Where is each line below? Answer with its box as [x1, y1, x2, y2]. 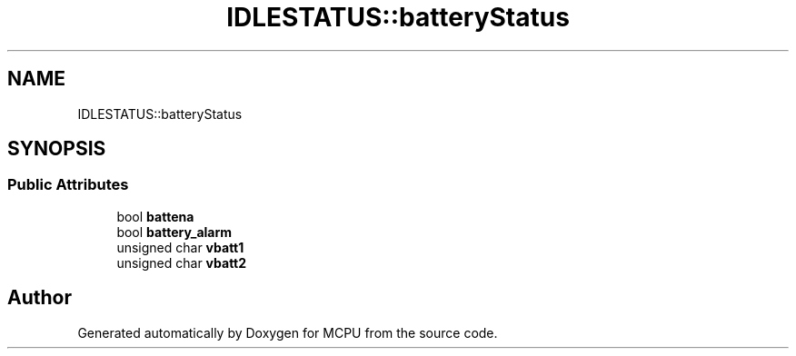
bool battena [116, 208, 194, 224]
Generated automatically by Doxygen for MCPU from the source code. [77, 324, 498, 341]
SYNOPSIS [7, 137, 106, 161]
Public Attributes [7, 175, 129, 194]
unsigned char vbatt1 [116, 239, 244, 255]
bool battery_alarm [116, 223, 233, 240]
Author [7, 286, 72, 310]
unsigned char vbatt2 [116, 254, 247, 271]
